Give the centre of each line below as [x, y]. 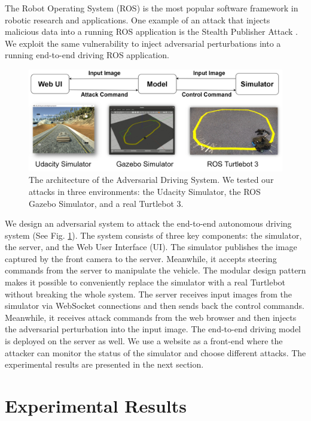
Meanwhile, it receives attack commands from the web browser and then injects [151, 317]
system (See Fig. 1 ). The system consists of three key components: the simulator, [153, 235]
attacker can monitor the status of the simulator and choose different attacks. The [155, 352]
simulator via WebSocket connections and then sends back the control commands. [155, 306]
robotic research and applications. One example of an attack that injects [138, 19]
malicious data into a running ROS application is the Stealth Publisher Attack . [151, 31]
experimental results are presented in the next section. [104, 364]
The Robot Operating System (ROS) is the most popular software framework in [152, 8]
